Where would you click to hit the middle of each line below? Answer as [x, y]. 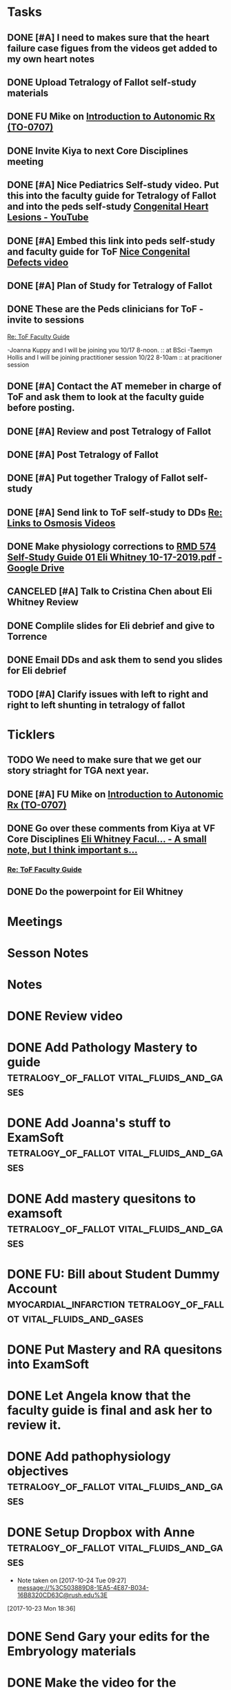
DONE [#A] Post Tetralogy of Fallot [83, 455]
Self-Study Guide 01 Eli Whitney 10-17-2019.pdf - [115, 557]
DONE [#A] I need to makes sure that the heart [108, 38]
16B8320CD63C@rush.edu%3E [62, 1595]
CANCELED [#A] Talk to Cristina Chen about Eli [110, 591]
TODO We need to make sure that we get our [104, 760]
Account [32, 1288]
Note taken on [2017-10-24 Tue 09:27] [71, 1580]
